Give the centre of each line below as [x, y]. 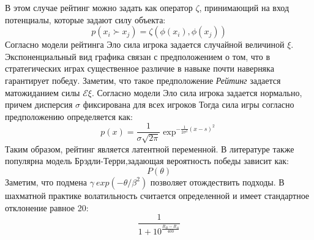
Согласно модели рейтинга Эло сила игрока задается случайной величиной [145, 44]
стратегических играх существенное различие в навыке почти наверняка [140, 68]
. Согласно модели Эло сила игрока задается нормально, [197, 92]
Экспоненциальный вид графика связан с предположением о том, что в [138, 56]
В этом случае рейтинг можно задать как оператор [99, 7]
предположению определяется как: [69, 116]
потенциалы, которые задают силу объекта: [85, 19]
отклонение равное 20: [47, 207]
